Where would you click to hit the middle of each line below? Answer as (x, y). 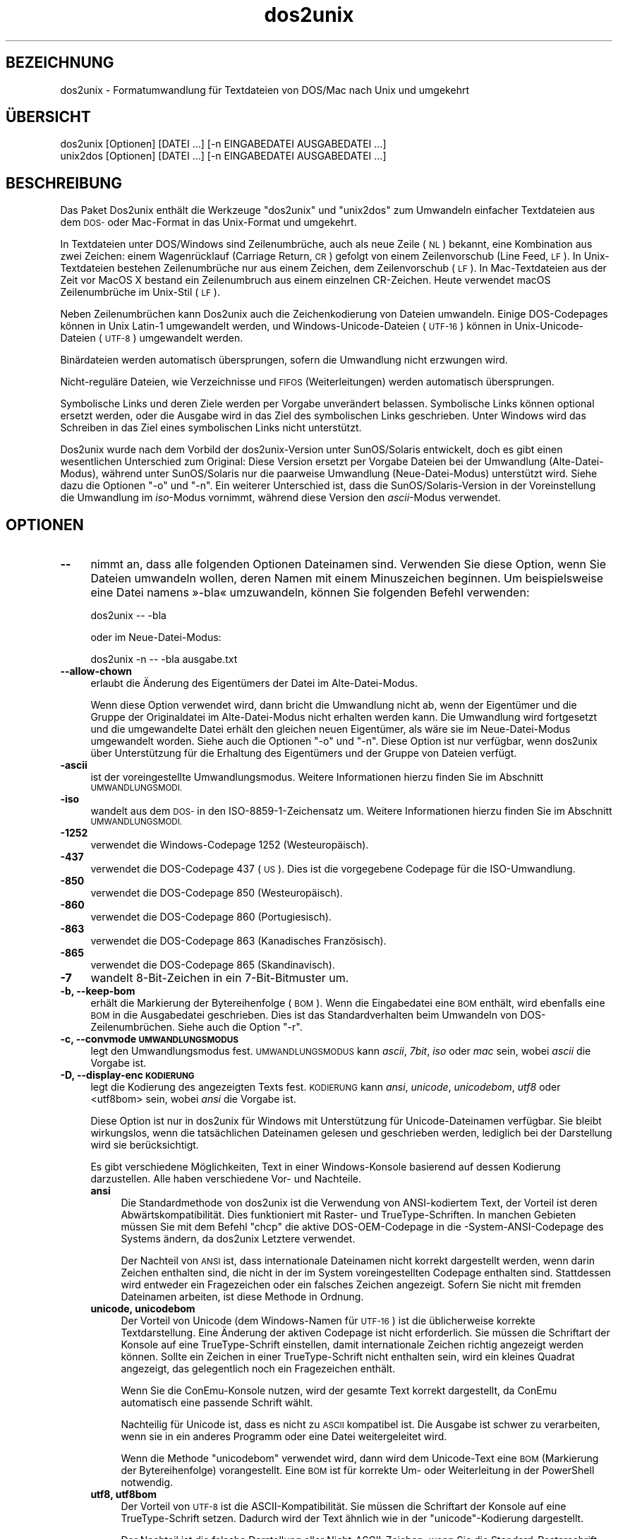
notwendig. (147, 1483)
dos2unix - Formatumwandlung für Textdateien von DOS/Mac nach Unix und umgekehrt (265, 90)
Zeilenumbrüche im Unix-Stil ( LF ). (140, 292)
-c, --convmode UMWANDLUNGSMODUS (149, 1039)
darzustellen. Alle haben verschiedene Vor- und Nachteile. (226, 1179)
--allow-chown (96, 671)
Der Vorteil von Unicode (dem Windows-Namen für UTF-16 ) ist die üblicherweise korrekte (328, 1321)
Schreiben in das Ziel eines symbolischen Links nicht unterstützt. (211, 428)
